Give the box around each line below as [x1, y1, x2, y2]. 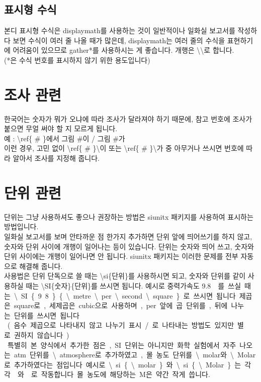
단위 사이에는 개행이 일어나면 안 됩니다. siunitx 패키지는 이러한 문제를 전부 [4, 251, 238, 261]
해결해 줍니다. [19, 260, 63, 271]
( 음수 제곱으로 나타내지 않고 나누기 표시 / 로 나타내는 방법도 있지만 [7, 320, 234, 330]
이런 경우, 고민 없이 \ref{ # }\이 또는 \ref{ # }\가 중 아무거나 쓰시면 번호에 [4, 143, 244, 153]
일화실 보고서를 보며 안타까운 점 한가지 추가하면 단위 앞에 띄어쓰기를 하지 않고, [4, 231, 252, 241]
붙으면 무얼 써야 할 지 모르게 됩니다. [4, 123, 118, 134]
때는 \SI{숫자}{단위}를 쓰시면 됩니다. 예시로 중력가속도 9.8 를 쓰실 [26, 280, 241, 291]
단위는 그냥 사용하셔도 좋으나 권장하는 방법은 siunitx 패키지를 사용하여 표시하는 [4, 211, 253, 222]
